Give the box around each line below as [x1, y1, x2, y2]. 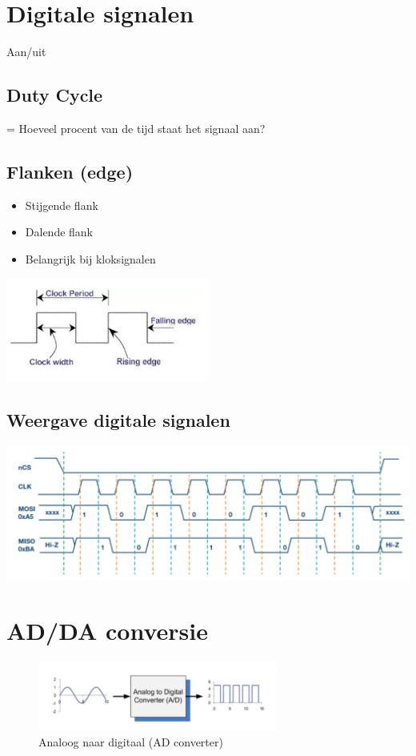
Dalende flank [25, 223, 94, 240]
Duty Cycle [6, 82, 103, 107]
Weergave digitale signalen [6, 407, 230, 432]
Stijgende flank [25, 196, 98, 213]
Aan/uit [6, 43, 46, 60]
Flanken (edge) [6, 159, 134, 183]
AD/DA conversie [6, 614, 208, 647]
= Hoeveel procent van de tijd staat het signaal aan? [6, 119, 266, 136]
